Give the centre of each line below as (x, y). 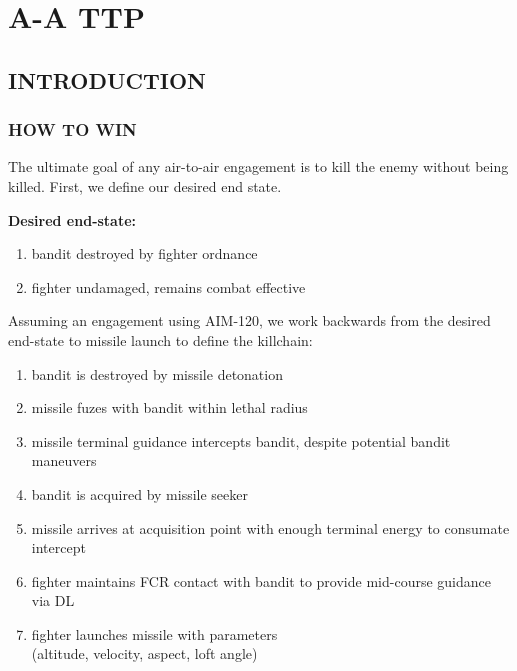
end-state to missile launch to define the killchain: (160, 339)
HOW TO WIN (72, 129)
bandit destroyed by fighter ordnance (144, 253)
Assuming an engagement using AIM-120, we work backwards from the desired (249, 320)
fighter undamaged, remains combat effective (168, 286)
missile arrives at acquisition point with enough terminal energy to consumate (270, 527)
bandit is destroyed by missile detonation (157, 373)
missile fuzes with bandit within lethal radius (169, 407)
